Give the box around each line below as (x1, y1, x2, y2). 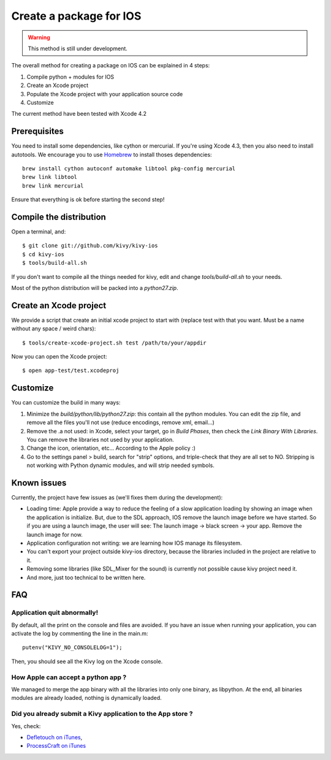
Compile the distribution (11, 211, 107, 222)
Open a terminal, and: (11, 228, 66, 235)
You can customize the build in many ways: (11, 399, 121, 406)
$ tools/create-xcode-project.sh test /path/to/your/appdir (22, 339, 207, 346)
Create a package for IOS (11, 9, 142, 23)
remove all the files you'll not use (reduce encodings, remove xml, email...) (26, 419, 215, 426)
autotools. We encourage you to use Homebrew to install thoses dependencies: (11, 151, 212, 158)
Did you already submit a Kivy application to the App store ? (11, 710, 193, 718)
